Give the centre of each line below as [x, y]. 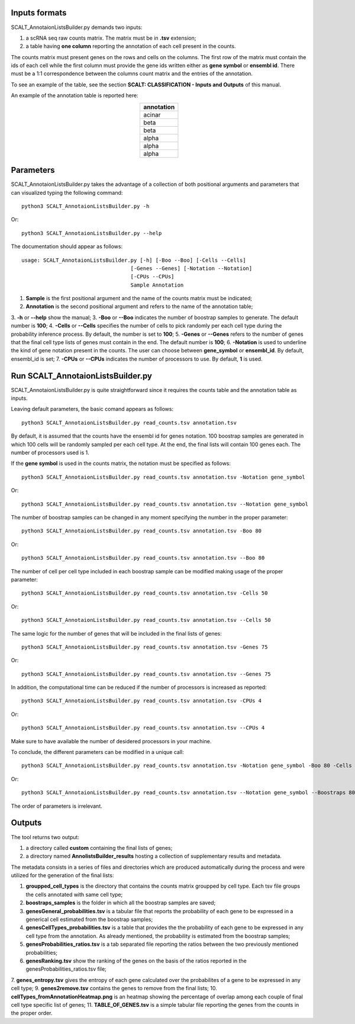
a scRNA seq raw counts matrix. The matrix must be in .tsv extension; [111, 38]
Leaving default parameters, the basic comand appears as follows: [92, 409]
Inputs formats [39, 13]
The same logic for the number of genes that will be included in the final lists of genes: [116, 633]
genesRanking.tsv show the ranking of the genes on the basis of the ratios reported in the [136, 961]
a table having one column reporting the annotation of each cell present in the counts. [131, 46]
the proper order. [32, 1013]
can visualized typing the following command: [67, 192]
